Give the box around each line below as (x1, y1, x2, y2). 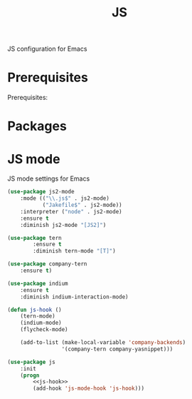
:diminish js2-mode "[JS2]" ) (20, 221, 107, 228)
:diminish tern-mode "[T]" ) (33, 248, 116, 255)
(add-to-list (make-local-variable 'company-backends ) (20, 339, 186, 346)
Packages (7, 118, 68, 134)
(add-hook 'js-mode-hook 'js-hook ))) (33, 385, 144, 393)
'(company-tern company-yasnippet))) (61, 345, 174, 353)
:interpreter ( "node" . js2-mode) (20, 208, 122, 215)
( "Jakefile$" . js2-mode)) (42, 201, 122, 208)
